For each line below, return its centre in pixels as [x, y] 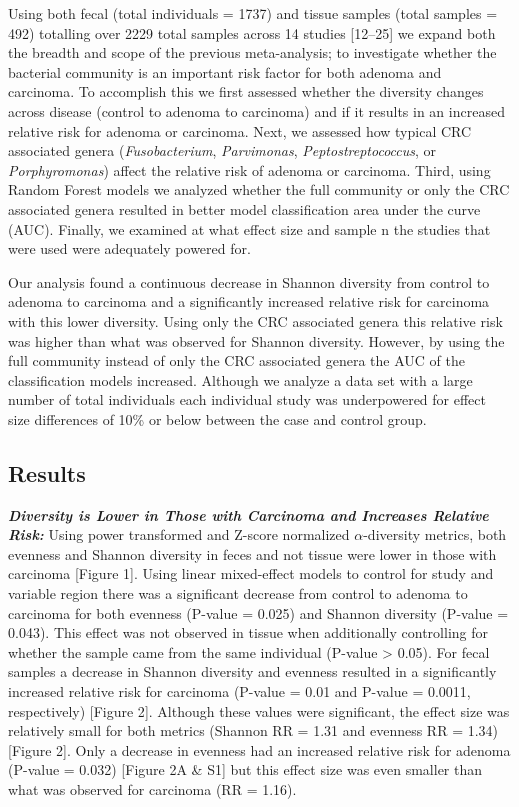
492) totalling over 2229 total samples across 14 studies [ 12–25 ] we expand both [252, 32]
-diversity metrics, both [435, 534]
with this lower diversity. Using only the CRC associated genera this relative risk [255, 320]
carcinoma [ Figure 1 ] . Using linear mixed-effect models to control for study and [251, 573]
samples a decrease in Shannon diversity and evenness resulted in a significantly [252, 671]
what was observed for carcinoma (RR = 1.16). [152, 788]
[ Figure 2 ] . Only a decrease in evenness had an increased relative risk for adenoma [259, 749]
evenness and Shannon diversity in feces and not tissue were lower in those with [252, 553]
